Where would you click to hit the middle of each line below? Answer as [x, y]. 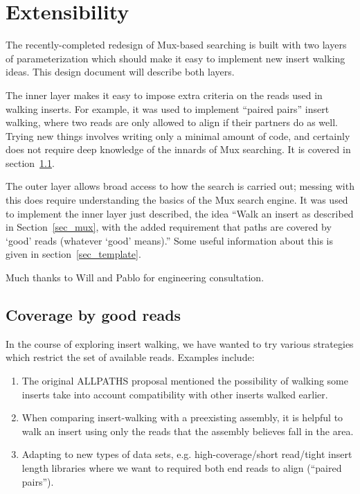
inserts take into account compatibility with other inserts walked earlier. [175, 394]
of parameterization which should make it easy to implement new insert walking [175, 58]
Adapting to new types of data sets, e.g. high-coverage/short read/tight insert [187, 454]
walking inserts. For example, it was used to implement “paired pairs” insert [168, 108]
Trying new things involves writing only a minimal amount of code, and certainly [178, 135]
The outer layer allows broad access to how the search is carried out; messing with [180, 186]
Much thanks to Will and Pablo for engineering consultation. [135, 277]
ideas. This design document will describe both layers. [120, 72]
